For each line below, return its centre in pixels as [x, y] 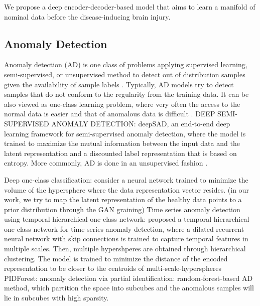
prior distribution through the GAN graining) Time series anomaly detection [122, 209]
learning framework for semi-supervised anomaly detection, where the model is [125, 133]
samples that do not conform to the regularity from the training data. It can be [126, 94]
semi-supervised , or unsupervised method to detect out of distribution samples [125, 74]
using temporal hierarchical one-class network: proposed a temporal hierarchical [127, 219]
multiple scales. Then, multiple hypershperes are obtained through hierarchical [125, 249]
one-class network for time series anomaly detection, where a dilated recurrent [124, 228]
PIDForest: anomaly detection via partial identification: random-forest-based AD [128, 278]
